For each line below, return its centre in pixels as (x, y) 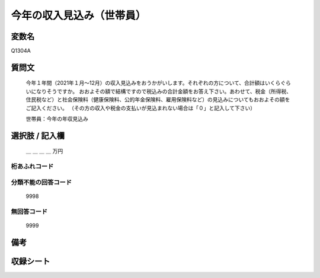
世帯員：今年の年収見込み (57, 119)
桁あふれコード (32, 167)
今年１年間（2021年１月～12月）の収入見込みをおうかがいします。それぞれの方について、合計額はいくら (153, 83)
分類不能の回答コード (41, 182)
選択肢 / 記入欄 (38, 135)
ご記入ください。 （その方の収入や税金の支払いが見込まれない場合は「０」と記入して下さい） (141, 108)
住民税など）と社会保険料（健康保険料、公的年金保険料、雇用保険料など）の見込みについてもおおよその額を (158, 100)
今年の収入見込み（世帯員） (79, 15)
